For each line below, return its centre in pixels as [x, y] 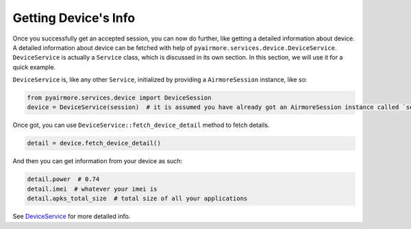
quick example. [34, 67]
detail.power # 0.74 [63, 179]
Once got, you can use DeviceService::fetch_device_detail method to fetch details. [141, 125]
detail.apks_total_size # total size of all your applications [137, 198]
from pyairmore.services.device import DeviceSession [119, 98]
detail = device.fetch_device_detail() [94, 143]
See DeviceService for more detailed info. [72, 217]
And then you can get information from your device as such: [98, 161]
